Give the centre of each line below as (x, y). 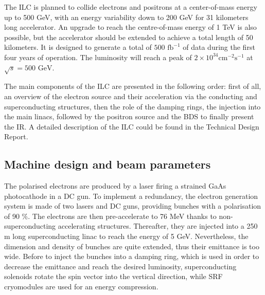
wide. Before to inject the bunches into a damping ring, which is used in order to (132, 256)
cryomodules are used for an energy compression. (81, 287)
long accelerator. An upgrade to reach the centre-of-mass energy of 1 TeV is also (130, 27)
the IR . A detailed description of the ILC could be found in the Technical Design (132, 126)
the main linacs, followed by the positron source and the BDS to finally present (129, 116)
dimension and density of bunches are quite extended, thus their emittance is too (132, 246)
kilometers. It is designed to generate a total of (78, 47)
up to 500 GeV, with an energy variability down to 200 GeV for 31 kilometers (126, 17)
